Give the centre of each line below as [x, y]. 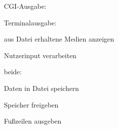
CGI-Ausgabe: [25, 6]
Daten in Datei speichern [41, 88]
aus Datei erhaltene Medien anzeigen [59, 39]
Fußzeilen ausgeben [33, 121]
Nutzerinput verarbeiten [40, 55]
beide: [13, 72]
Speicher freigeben [31, 104]
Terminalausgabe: [30, 22]
